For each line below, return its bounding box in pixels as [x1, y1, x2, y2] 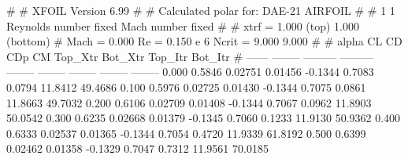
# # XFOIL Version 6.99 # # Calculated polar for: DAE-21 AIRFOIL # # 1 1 [6, 2, 395, 18]
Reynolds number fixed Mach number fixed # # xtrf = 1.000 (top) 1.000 [6, 17, 360, 34]
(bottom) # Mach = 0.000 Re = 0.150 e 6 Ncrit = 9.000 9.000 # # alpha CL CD [6, 33, 402, 49]
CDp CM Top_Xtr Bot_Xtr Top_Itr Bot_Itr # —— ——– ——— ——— [6, 48, 373, 64]
